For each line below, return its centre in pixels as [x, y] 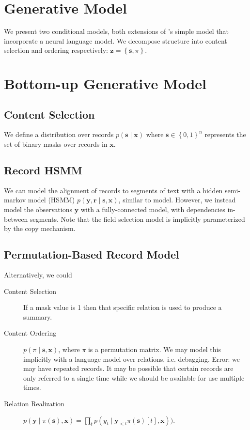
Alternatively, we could [38, 275]
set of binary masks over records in [56, 144]
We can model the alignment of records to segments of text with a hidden [113, 190]
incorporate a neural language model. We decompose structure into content [116, 40]
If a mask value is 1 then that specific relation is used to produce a [123, 307]
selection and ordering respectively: [56, 50]
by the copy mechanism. [40, 228]
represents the [225, 134]
